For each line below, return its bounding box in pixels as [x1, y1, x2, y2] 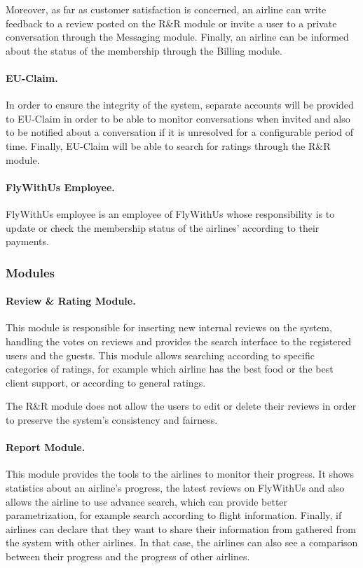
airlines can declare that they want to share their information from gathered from [6, 521, 356, 536]
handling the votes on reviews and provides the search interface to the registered [6, 333, 351, 348]
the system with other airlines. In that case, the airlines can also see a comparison [6, 535, 358, 550]
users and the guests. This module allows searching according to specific [6, 347, 315, 362]
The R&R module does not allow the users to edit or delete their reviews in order [6, 399, 357, 413]
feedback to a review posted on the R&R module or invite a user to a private [6, 15, 337, 30]
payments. [6, 234, 49, 249]
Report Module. [6, 440, 85, 455]
